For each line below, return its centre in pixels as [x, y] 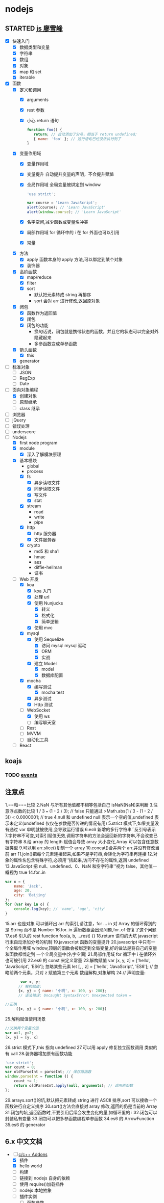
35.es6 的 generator [25, 1125]
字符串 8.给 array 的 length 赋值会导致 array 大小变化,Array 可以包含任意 [82, 841]
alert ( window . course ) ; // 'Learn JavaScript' [74, 212]
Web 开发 [29, 579]
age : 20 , [23, 891]
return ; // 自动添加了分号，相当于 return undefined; [85, 134]
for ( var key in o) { [27, 904]
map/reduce [39, 277]
